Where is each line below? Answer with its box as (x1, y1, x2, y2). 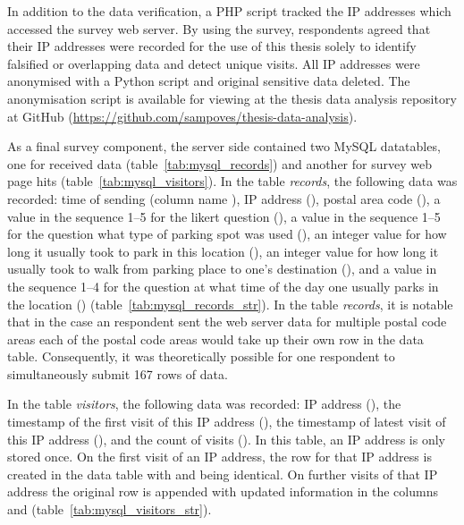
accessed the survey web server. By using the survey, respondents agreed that (7, 19, 431, 38)
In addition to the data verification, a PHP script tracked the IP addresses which (7, 2, 451, 20)
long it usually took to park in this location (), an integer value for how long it (7, 241, 439, 260)
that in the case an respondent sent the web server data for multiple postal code (7, 312, 447, 331)
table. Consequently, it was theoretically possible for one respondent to (7, 347, 395, 366)
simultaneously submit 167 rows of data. (7, 364, 228, 383)
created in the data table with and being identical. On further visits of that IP (7, 464, 438, 483)
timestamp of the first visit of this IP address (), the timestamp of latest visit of (7, 412, 446, 431)
